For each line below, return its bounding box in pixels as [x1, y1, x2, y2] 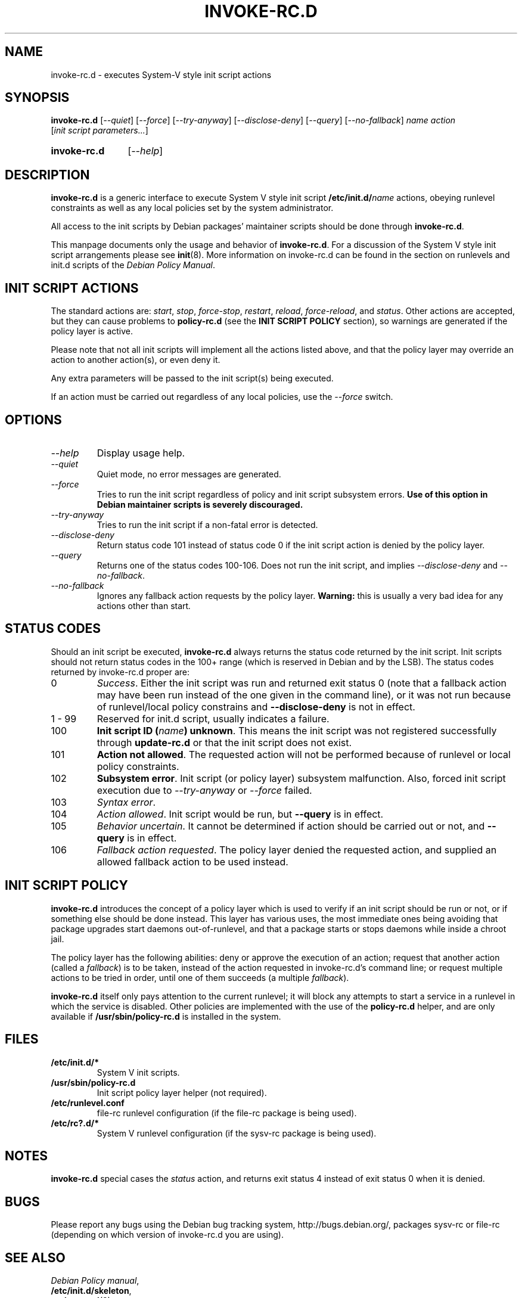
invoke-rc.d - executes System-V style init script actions [51, 69, 272, 80]
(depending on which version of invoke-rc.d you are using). [51, 1229, 284, 1240]
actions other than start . [97, 600, 191, 611]
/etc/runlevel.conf [51, 1097, 125, 1108]
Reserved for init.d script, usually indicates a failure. [97, 712, 330, 725]
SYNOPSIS [5, 90, 70, 105]
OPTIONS [5, 412, 62, 427]
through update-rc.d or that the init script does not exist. [97, 736, 352, 749]
